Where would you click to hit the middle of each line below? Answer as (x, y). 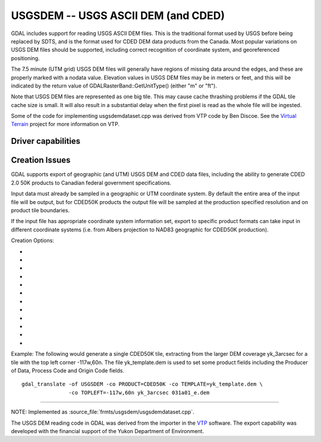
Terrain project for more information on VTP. (65, 124)
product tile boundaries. (40, 210)
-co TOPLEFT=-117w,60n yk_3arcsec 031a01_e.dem (139, 392)
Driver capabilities (46, 141)
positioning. (25, 58)
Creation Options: (33, 240)
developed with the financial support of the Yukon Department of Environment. (108, 431)
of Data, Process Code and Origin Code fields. (68, 370)
